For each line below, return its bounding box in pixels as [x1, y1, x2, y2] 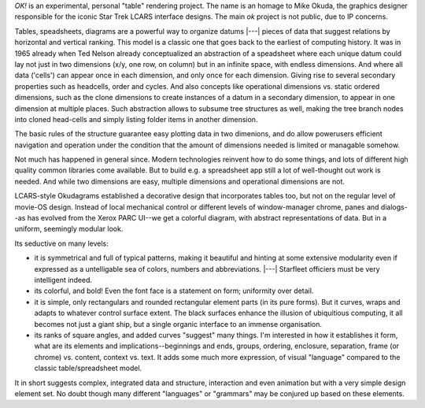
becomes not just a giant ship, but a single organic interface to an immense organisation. [34, 319, 323, 328]
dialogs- [380, 202, 408, 212]
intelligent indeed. [34, 275, 93, 284]
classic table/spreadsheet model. [34, 363, 142, 373]
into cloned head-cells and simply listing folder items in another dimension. [14, 114, 258, 124]
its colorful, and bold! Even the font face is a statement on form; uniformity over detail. [34, 286, 314, 295]
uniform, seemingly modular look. [14, 224, 124, 234]
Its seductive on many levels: [14, 239, 109, 248]
